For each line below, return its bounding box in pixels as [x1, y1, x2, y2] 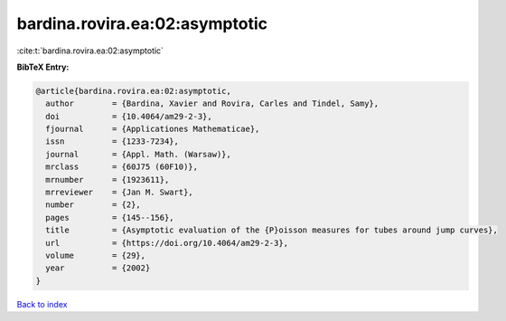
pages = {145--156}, [45, 212, 175, 222]
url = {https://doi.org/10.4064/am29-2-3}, [45, 238, 289, 248]
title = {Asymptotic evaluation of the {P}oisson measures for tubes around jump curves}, [45, 225, 499, 235]
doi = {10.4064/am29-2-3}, [45, 111, 212, 121]
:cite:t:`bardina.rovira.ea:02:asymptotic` [16, 45, 164, 56]
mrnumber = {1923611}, [45, 175, 170, 184]
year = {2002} [45, 263, 151, 273]
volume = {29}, [45, 250, 146, 260]
